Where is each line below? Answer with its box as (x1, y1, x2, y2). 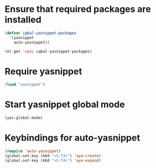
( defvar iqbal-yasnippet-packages (4, 30, 77, 35)
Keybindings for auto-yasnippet (4, 132, 140, 144)
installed (4, 14, 41, 25)
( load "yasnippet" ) (4, 82, 45, 87)
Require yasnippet (4, 66, 82, 77)
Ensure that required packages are (4, 3, 151, 15)
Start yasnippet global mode (4, 99, 125, 110)
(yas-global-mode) (4, 116, 43, 121)
